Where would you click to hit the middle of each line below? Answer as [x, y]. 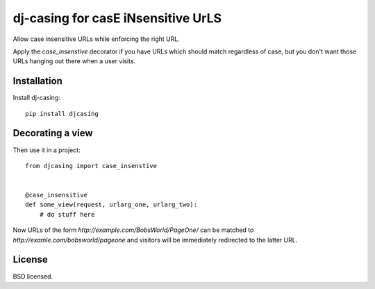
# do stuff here [67, 214]
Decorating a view [53, 133]
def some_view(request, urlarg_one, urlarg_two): [111, 205]
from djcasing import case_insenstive [91, 166]
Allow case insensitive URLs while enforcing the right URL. [97, 39]
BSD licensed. [33, 276]
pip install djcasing [62, 114]
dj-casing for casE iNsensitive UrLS [117, 18]
